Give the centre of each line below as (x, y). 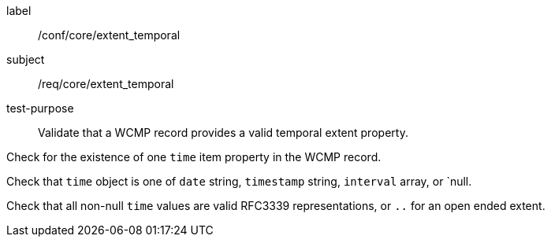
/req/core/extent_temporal (106, 84)
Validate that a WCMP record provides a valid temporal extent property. (223, 133)
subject (26, 59)
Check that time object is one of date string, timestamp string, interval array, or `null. (239, 181)
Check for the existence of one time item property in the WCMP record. (194, 157)
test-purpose (40, 108)
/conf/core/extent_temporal (109, 35)
